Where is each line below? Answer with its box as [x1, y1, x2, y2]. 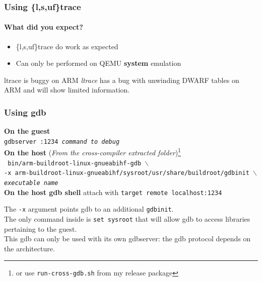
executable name [4, 179, 58, 187]
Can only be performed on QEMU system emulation [16, 58, 181, 68]
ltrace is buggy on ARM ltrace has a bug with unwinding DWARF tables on [4, 74, 239, 85]
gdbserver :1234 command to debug [4, 138, 120, 145]
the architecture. [4, 243, 55, 253]
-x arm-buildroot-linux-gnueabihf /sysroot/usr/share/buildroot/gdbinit [4, 169, 249, 177]
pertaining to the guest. [4, 223, 77, 234]
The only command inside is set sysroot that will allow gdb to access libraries [4, 214, 250, 224]
